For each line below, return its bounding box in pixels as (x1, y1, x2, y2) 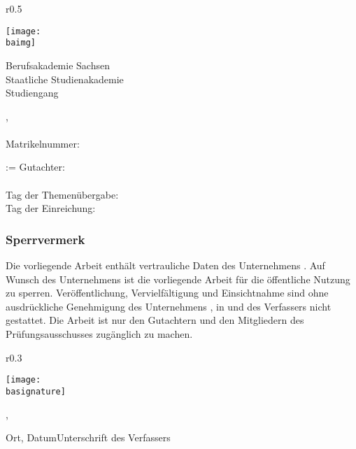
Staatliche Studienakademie (6, 71, 124, 86)
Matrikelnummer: (6, 136, 80, 150)
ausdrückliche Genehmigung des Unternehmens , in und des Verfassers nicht (6, 299, 332, 313)
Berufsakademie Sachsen (6, 57, 110, 72)
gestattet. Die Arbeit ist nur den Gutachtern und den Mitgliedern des (6, 313, 304, 327)
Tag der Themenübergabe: (6, 187, 119, 201)
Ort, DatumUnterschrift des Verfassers (6, 430, 171, 445)
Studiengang (6, 85, 59, 100)
